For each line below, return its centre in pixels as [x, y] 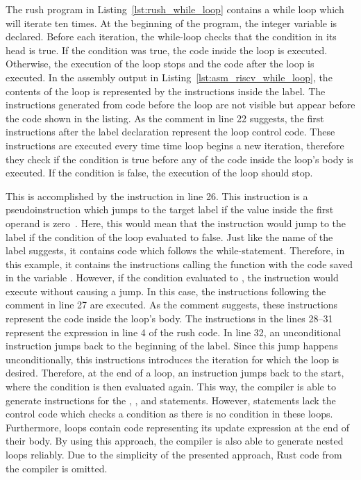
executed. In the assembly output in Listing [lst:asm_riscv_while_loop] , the [169, 77]
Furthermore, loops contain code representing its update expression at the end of [178, 427]
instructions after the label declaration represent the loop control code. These [170, 132]
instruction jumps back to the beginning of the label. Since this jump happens [172, 346]
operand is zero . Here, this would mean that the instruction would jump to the [176, 223]
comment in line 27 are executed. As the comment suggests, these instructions [172, 305]
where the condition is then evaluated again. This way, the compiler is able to [171, 387]
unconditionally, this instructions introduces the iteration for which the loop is [173, 359]
